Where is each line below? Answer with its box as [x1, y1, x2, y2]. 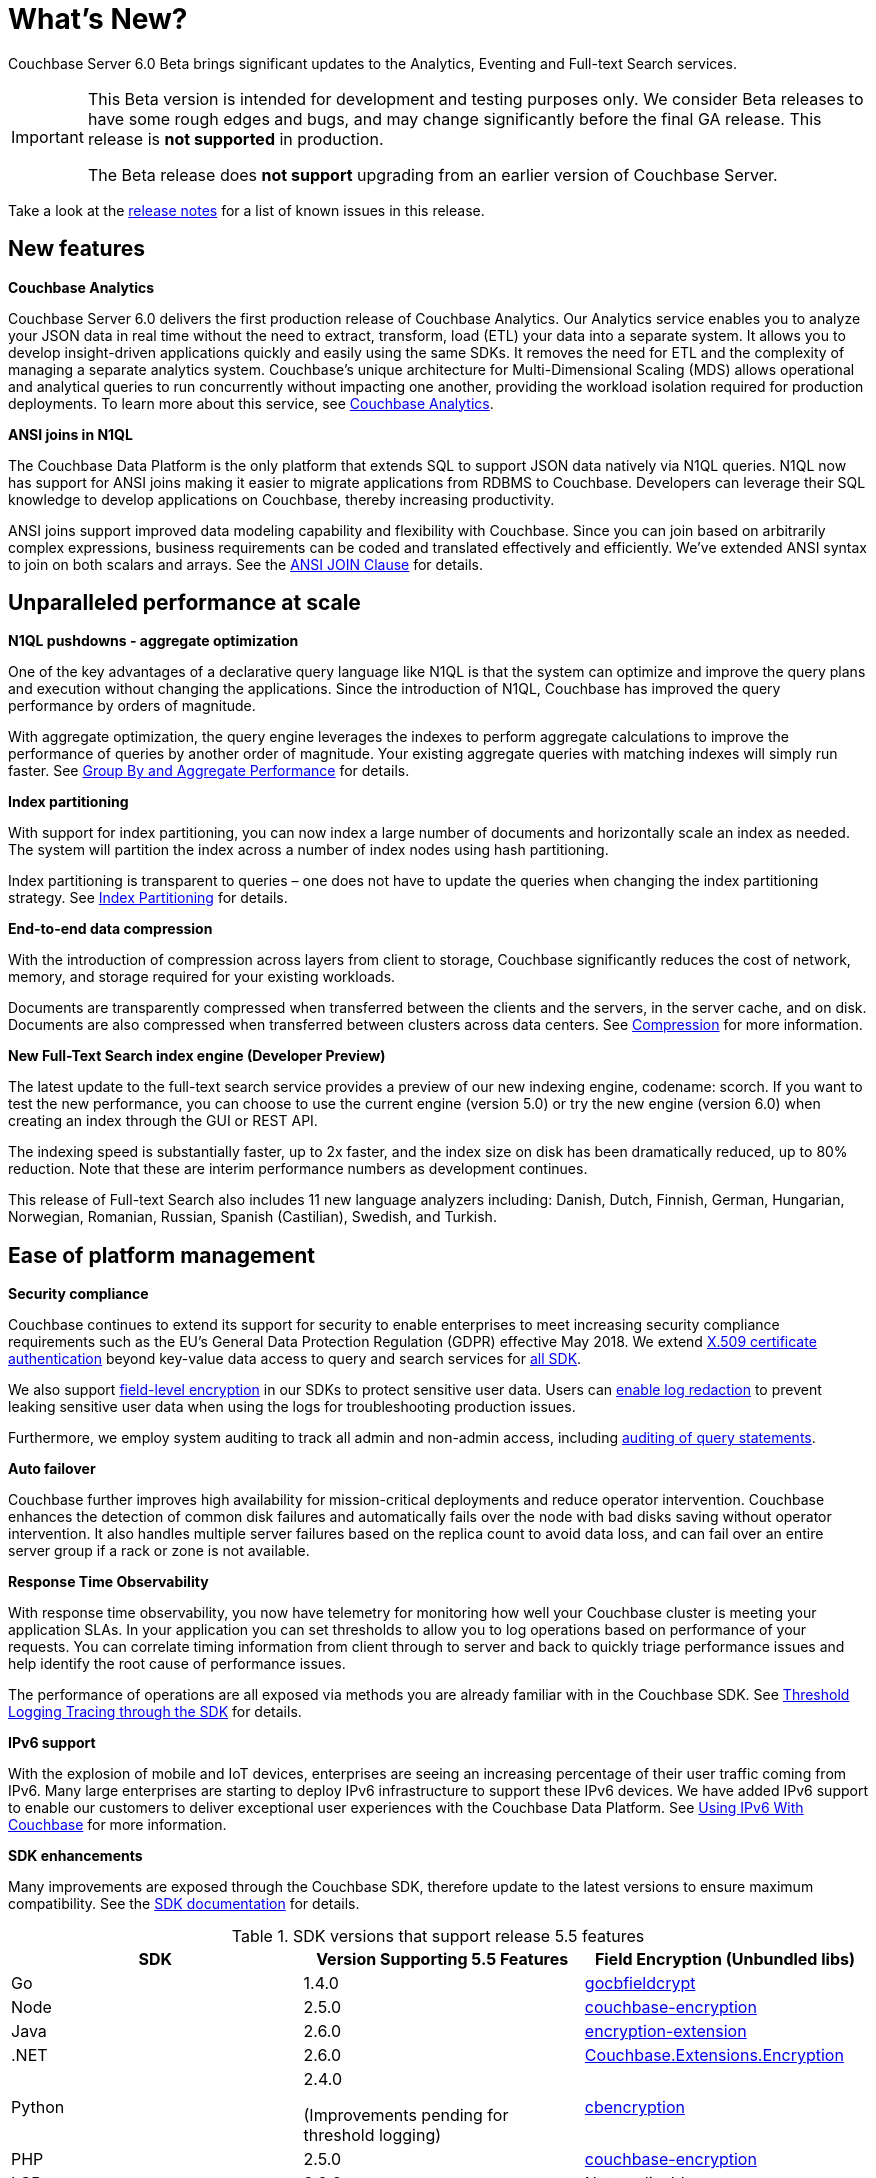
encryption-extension [584, 2021, 747, 2042]
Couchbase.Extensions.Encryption [584, 2045, 844, 2066]
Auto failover [8, 1460, 96, 1478]
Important [11, 126, 84, 147]
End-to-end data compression [8, 920, 213, 938]
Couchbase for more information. [8, 1816, 227, 1834]
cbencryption [584, 2097, 685, 2118]
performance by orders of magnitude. [8, 697, 256, 715]
